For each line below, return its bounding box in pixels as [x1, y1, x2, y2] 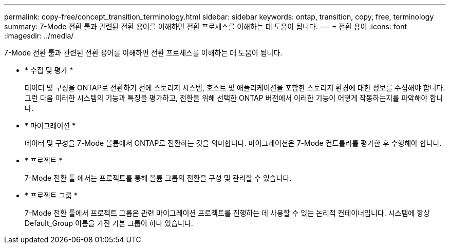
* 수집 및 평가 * [25, 66, 73, 74]
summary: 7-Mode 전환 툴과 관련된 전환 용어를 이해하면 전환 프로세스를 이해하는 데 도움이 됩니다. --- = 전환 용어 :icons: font [4, 22, 407, 31]
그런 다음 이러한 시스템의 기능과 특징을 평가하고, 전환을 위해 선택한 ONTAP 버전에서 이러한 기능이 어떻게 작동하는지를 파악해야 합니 [25, 93, 443, 102]
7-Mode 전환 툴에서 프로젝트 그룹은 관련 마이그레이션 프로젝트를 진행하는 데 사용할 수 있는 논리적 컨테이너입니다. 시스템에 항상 [25, 208, 430, 217]
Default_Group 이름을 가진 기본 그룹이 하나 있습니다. [25, 219, 193, 227]
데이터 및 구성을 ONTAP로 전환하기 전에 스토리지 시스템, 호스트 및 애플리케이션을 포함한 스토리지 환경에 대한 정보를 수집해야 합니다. [25, 83, 445, 92]
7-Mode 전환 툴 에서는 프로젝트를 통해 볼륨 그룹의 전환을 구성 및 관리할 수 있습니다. [25, 174, 292, 182]
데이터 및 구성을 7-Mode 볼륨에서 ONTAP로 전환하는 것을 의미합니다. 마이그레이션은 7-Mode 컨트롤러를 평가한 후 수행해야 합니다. [25, 139, 442, 147]
